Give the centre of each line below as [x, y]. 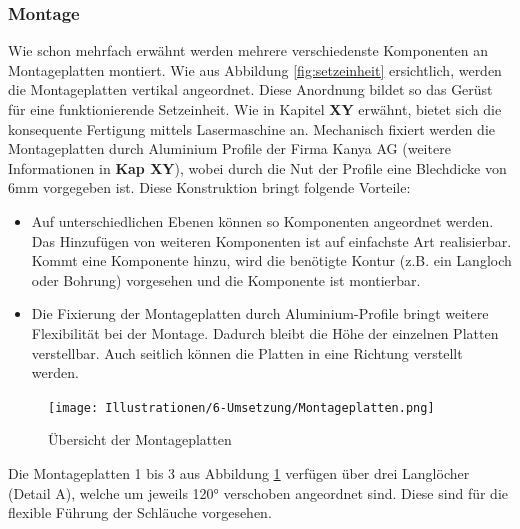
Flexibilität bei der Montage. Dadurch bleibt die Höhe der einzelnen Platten [265, 332]
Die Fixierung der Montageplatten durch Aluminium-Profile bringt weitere [260, 313]
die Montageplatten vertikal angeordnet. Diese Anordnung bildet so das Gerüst [250, 89]
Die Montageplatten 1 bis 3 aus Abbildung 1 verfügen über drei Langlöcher [239, 472]
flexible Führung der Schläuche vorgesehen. [140, 512]
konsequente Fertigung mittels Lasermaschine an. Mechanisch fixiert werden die [252, 128]
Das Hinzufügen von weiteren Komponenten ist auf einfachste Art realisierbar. [271, 240]
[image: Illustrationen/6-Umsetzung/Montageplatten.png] [241, 407]
